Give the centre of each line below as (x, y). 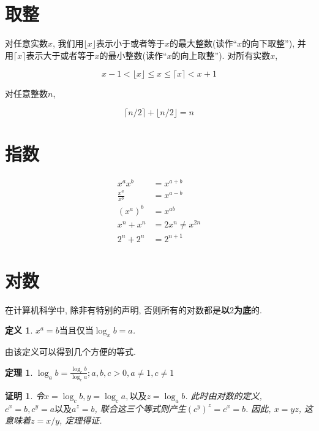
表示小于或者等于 (131, 43)
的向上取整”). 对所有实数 (221, 55)
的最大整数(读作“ (204, 43)
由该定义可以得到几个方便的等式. (70, 352)
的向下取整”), (268, 43)
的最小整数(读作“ (133, 55)
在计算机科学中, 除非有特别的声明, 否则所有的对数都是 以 (118, 309)
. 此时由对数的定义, (223, 395)
